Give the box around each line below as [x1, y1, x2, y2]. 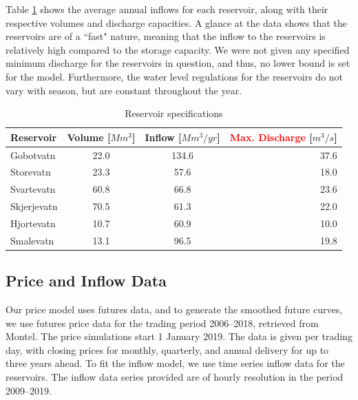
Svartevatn [10, 182, 56, 196]
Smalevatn [10, 233, 54, 247]
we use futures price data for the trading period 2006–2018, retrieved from [6, 315, 319, 330]
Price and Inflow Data [6, 270, 167, 291]
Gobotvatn [10, 147, 56, 162]
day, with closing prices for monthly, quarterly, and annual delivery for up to [6, 342, 329, 357]
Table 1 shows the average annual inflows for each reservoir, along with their [6, 2, 328, 16]
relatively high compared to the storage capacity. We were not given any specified [6, 42, 350, 56]
